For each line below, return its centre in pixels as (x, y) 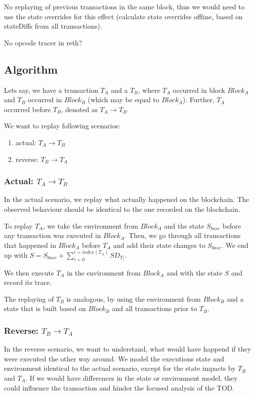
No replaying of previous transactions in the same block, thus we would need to (124, 6)
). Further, (198, 99)
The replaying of (29, 298)
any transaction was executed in (53, 235)
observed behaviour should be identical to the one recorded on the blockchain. (122, 209)
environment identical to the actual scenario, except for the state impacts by (120, 368)
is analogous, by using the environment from (134, 298)
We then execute (29, 272)
